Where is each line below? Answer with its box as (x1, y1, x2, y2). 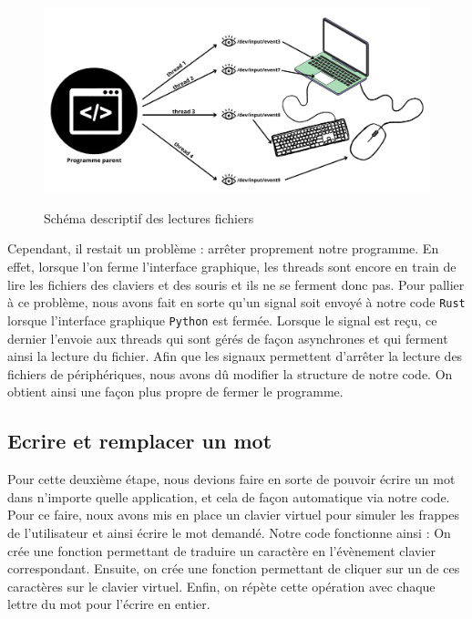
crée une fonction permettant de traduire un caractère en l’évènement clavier (7, 541, 436, 560)
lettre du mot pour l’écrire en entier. (7, 594, 210, 614)
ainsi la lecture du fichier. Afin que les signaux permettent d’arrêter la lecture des (7, 346, 463, 366)
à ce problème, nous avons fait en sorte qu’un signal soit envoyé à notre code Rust (7, 293, 466, 312)
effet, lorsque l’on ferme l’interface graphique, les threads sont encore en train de (7, 257, 457, 276)
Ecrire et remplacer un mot (7, 427, 272, 455)
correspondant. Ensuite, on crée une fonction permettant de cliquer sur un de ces (7, 559, 460, 578)
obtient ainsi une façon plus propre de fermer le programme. (7, 382, 344, 401)
